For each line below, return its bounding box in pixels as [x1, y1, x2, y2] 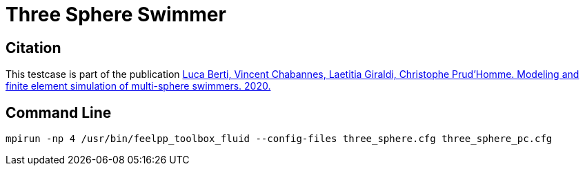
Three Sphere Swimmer [6, 3, 226, 26]
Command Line [6, 103, 112, 121]
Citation [6, 39, 61, 57]
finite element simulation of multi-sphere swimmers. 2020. [6, 80, 271, 92]
